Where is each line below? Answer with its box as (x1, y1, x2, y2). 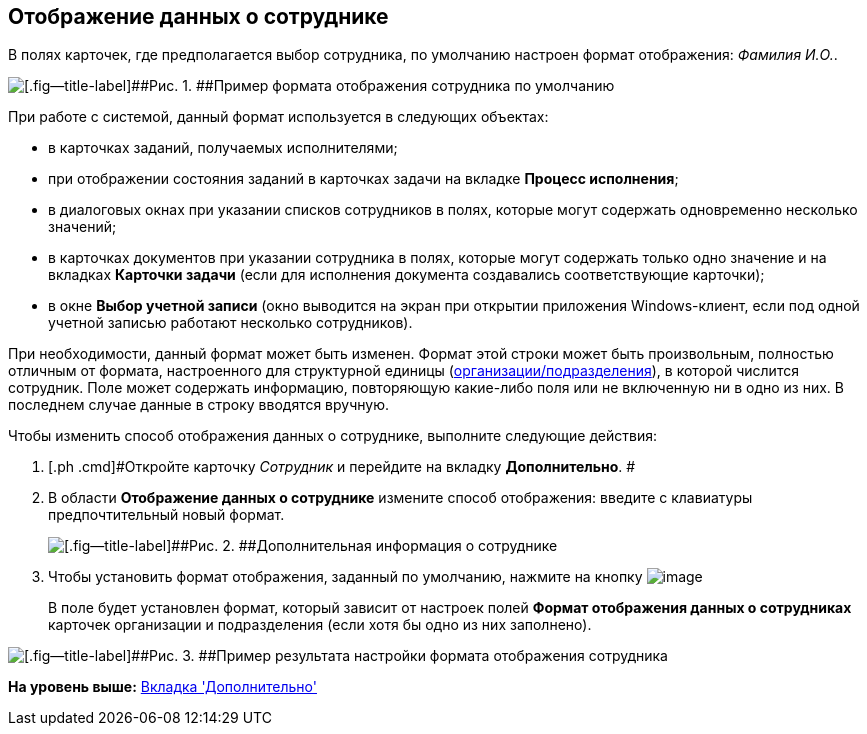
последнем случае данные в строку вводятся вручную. (8, 396, 390, 414)
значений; (48, 218, 117, 236)
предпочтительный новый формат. (48, 506, 285, 524)
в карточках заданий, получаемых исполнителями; (48, 139, 398, 157)
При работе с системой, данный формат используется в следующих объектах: (8, 108, 549, 126)
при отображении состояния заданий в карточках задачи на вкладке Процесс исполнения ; (48, 170, 679, 188)
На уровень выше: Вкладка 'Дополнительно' (8, 678, 317, 696)
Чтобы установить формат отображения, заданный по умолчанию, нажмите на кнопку (48, 568, 643, 586)
